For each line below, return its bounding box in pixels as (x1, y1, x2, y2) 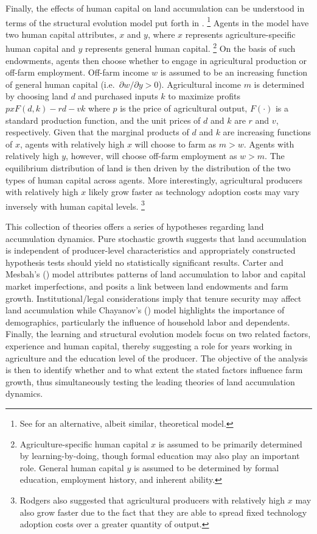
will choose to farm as (134, 137, 217, 150)
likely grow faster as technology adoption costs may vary (88, 185, 299, 198)
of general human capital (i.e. (5, 77, 115, 90)
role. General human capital (19, 461, 124, 474)
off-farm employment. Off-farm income (5, 66, 149, 79)
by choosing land (5, 90, 68, 102)
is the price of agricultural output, (120, 102, 248, 115)
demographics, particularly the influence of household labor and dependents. (5, 315, 290, 328)
